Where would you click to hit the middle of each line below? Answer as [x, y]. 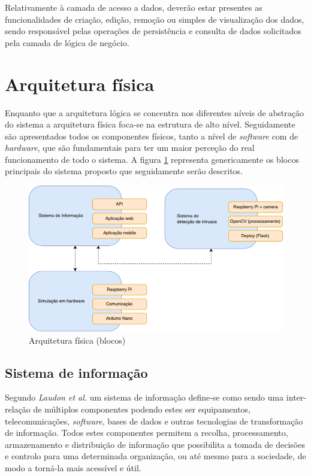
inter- [296, 397]
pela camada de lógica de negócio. [67, 42]
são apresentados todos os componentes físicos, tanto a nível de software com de [152, 136]
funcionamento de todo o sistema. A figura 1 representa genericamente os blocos [152, 159]
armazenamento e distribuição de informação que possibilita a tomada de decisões [155, 444]
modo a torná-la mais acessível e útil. [73, 467]
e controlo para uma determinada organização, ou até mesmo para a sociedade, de [155, 456]
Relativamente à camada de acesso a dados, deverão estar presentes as [134, 7]
